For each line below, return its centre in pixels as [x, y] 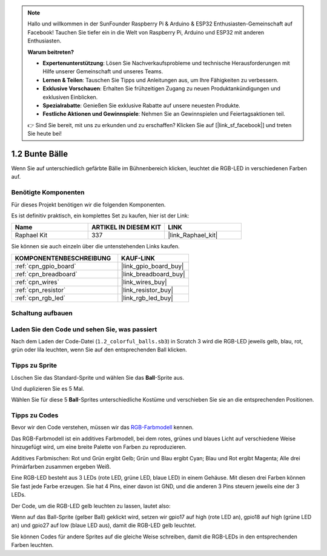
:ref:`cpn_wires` [37, 282]
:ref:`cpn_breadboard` [46, 274]
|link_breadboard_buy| [153, 274]
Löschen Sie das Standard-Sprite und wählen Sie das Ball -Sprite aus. [98, 377]
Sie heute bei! [45, 134]
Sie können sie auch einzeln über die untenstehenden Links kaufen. [95, 247]
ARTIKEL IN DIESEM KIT [126, 227]
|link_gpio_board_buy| [153, 266]
